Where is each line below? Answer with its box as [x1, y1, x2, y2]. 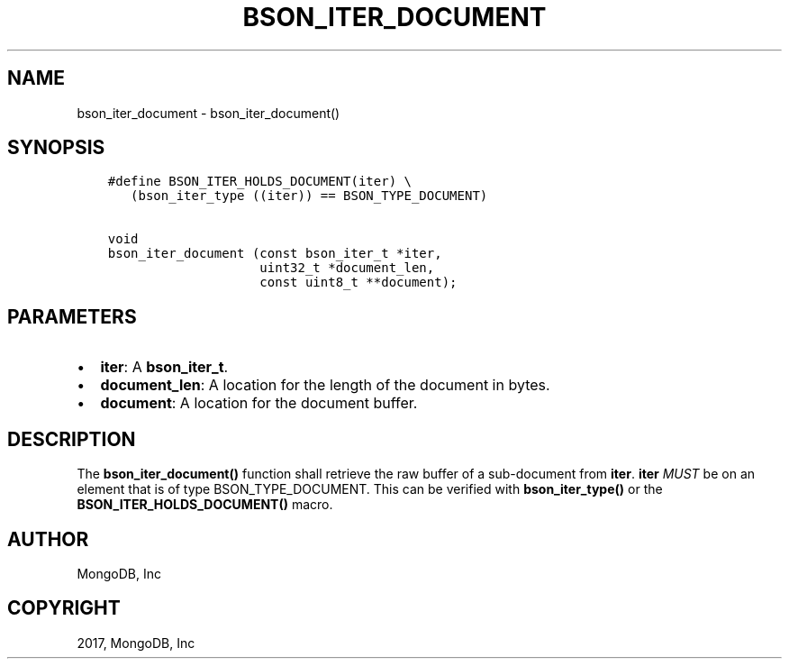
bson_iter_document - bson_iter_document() [77, 105, 340, 121]
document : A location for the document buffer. [100, 394, 418, 413]
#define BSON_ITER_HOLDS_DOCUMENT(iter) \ [107, 174, 412, 189]
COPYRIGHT [7, 597, 121, 620]
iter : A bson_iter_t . [100, 358, 229, 377]
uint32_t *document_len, [259, 260, 435, 276]
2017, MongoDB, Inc [77, 634, 195, 651]
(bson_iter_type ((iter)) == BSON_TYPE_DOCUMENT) [131, 188, 488, 204]
